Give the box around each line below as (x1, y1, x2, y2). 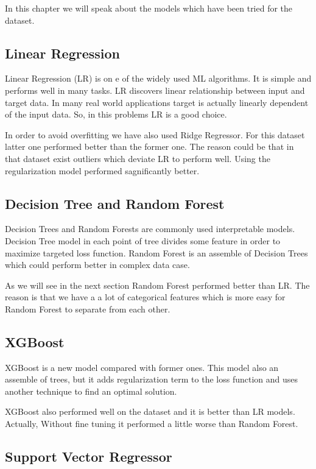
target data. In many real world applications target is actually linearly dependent (5, 96, 309, 108)
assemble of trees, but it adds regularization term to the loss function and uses (5, 373, 298, 386)
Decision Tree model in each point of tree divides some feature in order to (5, 234, 281, 247)
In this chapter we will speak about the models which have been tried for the (5, 2, 293, 14)
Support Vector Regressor (5, 447, 172, 466)
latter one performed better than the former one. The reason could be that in (5, 140, 294, 153)
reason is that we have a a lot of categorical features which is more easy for (5, 291, 286, 303)
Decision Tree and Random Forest (5, 194, 225, 213)
